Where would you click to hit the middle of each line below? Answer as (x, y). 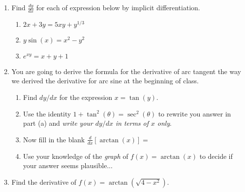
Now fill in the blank (54, 139)
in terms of (132, 123)
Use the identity (47, 113)
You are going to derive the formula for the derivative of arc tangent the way (126, 71)
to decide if (216, 156)
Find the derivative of (44, 182)
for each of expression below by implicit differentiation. (118, 7)
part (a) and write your (58, 123)
